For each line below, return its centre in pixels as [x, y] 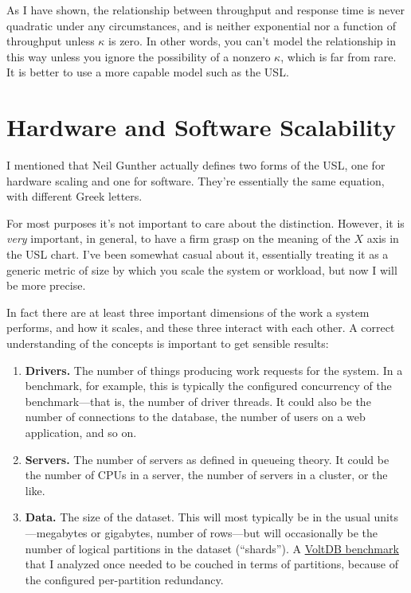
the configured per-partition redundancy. [124, 579]
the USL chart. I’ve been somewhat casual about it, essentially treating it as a [198, 254]
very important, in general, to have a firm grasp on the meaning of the [178, 238]
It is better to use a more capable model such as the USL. [148, 72]
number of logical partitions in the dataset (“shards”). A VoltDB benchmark [212, 548]
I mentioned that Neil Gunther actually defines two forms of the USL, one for [196, 165]
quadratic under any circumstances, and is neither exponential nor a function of [201, 25]
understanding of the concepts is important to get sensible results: [168, 343]
